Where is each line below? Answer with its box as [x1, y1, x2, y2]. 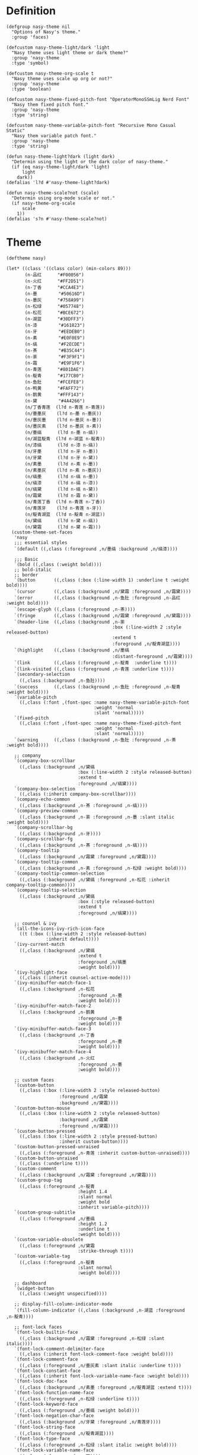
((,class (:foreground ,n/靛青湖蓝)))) [19, 1430, 114, 1437]
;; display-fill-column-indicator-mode [14, 1301, 113, 1307]
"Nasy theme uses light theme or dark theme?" [11, 49, 129, 56]
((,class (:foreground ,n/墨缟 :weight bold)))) [19, 1408, 140, 1413]
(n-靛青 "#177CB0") [24, 373, 84, 379]
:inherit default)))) [46, 936, 100, 942]
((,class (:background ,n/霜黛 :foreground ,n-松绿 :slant [19, 1335, 165, 1342]
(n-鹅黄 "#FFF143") [24, 392, 84, 398]
